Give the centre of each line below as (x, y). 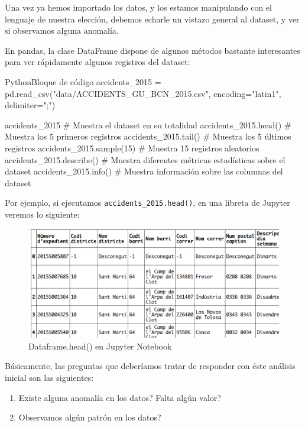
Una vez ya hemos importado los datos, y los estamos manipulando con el (138, 7)
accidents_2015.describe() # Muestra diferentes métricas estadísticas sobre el (145, 159)
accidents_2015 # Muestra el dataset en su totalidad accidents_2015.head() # (148, 124)
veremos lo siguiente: (42, 214)
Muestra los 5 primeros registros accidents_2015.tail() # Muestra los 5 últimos (148, 136)
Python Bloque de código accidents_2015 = (83, 81)
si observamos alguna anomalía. (62, 30)
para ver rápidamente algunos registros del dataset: (98, 62)
